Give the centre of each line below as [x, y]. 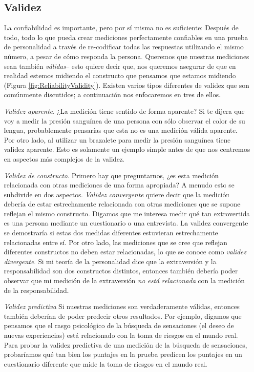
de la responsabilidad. [36, 290]
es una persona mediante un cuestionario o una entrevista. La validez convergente [126, 223]
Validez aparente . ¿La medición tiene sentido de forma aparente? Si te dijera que [124, 111]
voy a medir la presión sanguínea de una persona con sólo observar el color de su [125, 120]
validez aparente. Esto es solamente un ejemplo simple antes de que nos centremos [127, 149]
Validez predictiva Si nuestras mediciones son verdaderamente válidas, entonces [122, 306]
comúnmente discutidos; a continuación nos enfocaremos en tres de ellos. [112, 94]
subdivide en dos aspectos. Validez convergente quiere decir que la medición [117, 194]
